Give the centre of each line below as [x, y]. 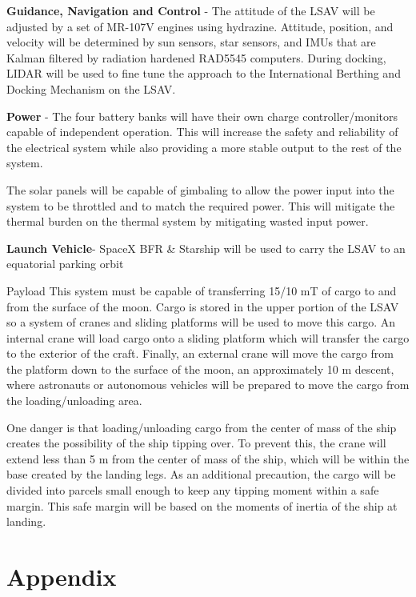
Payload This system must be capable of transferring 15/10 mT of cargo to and [202, 290]
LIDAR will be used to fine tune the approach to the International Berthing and [204, 73]
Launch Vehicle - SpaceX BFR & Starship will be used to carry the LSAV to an [206, 248]
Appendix [62, 576]
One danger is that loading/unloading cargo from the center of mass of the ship [202, 427]
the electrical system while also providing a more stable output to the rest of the [204, 147]
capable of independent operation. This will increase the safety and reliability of [202, 132]
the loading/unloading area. [74, 401]
